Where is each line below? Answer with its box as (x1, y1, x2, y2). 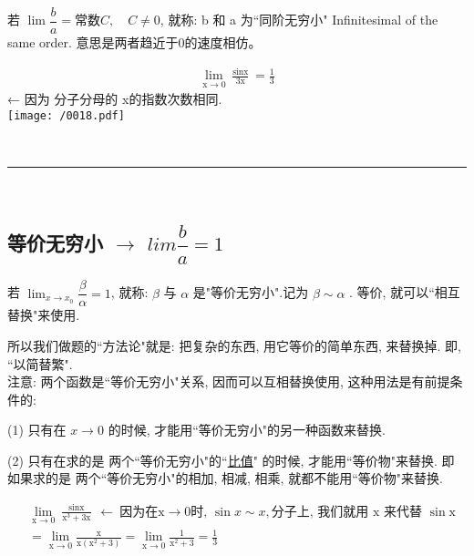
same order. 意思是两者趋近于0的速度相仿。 (7, 33, 262, 52)
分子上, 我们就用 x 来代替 (271, 505, 422, 519)
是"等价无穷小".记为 (192, 283, 309, 302)
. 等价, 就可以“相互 (349, 283, 460, 302)
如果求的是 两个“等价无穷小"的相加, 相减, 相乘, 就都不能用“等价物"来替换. (7, 468, 443, 488)
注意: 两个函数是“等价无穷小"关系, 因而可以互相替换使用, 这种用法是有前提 (7, 372, 450, 391)
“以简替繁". (7, 354, 73, 373)
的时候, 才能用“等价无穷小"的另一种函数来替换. (108, 420, 386, 439)
